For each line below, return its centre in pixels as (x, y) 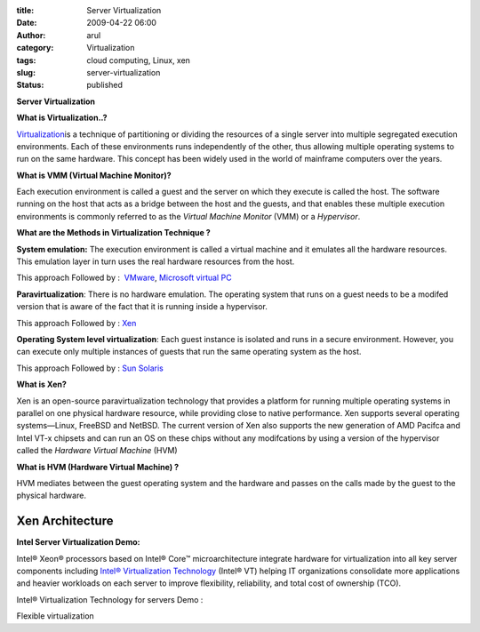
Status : (30, 85)
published (105, 85)
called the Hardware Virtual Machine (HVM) (97, 451)
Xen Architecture (65, 521)
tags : (26, 60)
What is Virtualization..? (62, 118)
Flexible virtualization (56, 616)
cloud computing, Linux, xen (139, 60)
